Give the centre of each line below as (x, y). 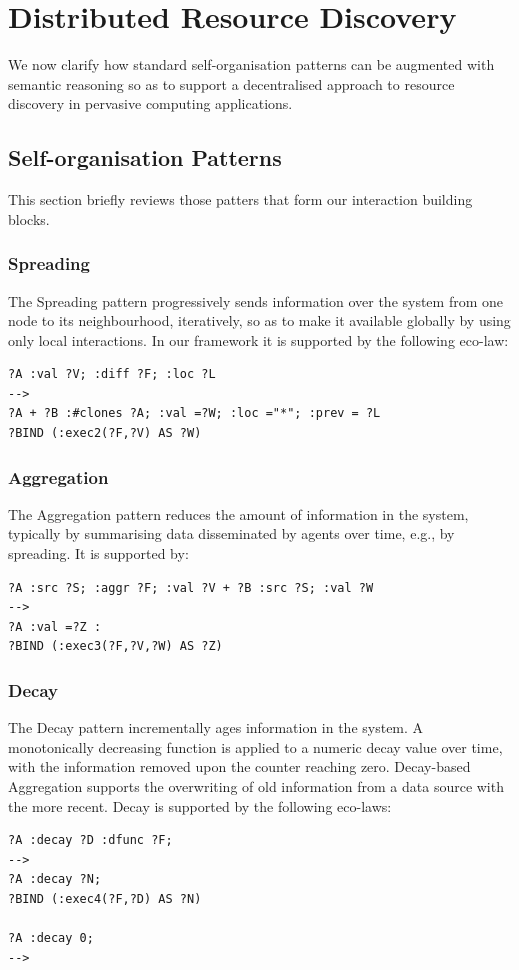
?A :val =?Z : (55, 626)
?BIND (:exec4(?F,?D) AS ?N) (105, 899)
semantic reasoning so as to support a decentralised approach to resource (231, 83)
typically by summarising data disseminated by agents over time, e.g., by (231, 533)
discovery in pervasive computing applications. (150, 103)
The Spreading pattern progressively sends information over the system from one (256, 300)
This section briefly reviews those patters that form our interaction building (240, 199)
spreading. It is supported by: (98, 553)
